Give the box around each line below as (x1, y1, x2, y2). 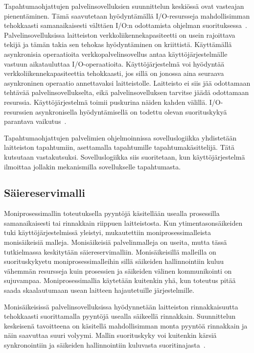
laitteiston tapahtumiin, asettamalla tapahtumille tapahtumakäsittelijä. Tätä (4, 142, 234, 152)
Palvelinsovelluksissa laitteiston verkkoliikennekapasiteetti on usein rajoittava (4, 29, 235, 40)
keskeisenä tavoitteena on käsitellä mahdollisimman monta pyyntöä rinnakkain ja (4, 320, 248, 330)
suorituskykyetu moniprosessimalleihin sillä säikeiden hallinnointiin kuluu (4, 256, 224, 266)
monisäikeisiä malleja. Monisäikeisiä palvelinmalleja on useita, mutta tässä (4, 237, 227, 247)
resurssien (4, 106, 33, 117)
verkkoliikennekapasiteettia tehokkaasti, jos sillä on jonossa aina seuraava (4, 68, 224, 78)
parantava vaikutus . (4, 116, 67, 126)
